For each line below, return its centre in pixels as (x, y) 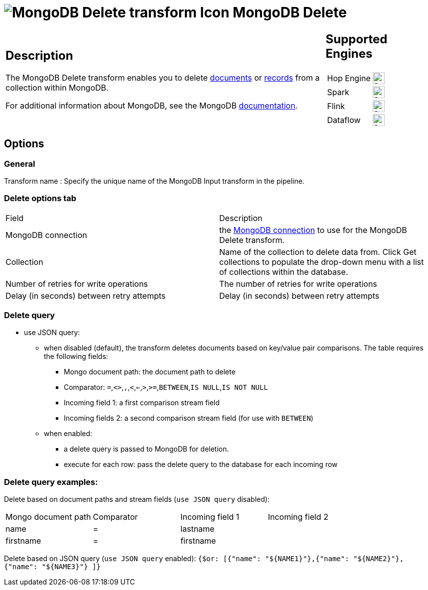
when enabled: (68, 434)
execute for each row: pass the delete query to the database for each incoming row (201, 465)
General (20, 164)
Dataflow (344, 120)
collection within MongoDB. (57, 88)
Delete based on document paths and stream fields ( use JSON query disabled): (137, 499)
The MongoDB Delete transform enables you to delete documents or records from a (163, 78)
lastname (198, 529)
